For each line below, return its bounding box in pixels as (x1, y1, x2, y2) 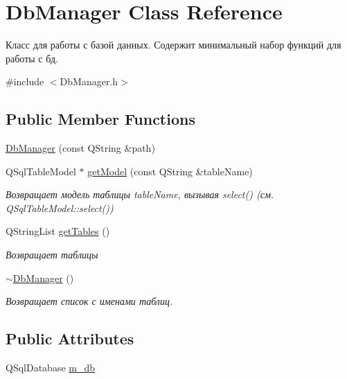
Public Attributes (6, 328, 134, 349)
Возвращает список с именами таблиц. (6, 294, 173, 308)
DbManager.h (60, 74, 118, 89)
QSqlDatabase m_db (6, 360, 96, 375)
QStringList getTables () (6, 224, 110, 238)
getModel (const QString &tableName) (87, 164, 253, 178)
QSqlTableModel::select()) (6, 200, 114, 215)
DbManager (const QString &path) (6, 141, 155, 155)
